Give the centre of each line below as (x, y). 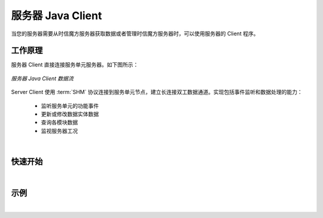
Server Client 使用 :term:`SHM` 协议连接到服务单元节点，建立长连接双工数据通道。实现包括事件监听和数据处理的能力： (157, 92)
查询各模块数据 (59, 122)
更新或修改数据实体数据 (70, 114)
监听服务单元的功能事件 (70, 105)
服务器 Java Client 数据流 (42, 78)
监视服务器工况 (59, 131)
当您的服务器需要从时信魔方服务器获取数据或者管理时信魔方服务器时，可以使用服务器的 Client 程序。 (135, 34)
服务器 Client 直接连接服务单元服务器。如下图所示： (75, 65)
